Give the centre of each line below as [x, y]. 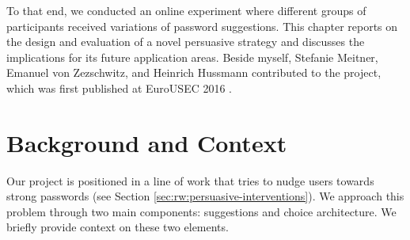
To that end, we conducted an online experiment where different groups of [186, 10]
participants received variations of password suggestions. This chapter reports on [202, 26]
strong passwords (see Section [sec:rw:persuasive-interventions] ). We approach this [205, 196]
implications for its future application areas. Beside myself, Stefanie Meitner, [192, 57]
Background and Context [147, 142]
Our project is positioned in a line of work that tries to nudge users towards [190, 180]
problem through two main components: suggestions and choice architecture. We [201, 211]
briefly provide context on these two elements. [118, 227]
